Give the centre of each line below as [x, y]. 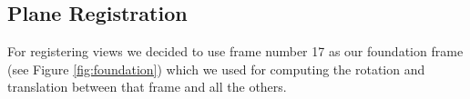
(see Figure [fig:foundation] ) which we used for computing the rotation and [216, 69]
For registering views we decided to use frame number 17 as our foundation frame [235, 51]
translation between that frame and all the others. [147, 87]
